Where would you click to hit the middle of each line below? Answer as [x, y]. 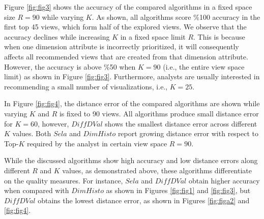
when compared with [37, 190]
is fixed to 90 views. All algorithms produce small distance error [159, 113]
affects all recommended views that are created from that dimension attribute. [126, 56]
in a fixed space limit [153, 36]
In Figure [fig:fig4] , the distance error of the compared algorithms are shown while [132, 103]
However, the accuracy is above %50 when [70, 66]
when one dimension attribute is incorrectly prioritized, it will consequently [122, 46]
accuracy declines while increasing [57, 36]
